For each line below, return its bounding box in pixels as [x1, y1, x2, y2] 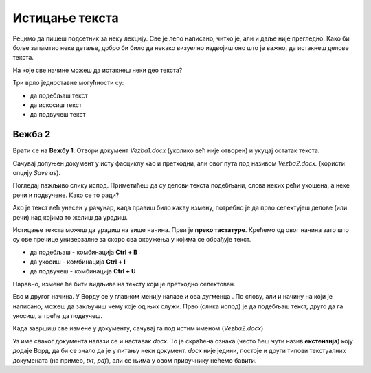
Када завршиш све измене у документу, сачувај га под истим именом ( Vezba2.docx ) [12, 324, 264, 332]
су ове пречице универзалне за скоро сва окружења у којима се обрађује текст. [12, 236, 251, 244]
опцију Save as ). [12, 168, 61, 177]
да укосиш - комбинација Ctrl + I [30, 258, 126, 266]
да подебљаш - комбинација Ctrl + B [30, 248, 138, 256]
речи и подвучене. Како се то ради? [12, 191, 120, 199]
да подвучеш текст [30, 111, 86, 119]
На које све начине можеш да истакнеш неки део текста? [12, 66, 183, 74]
